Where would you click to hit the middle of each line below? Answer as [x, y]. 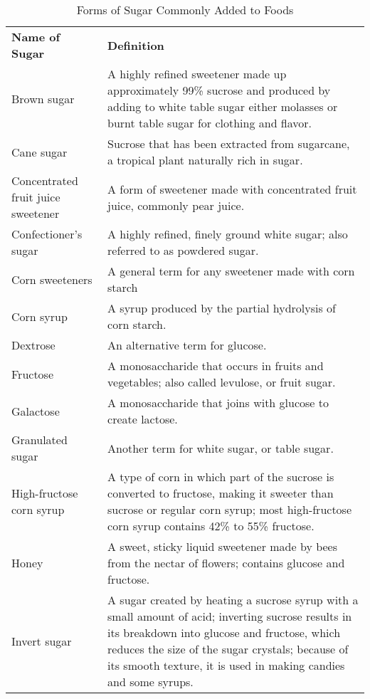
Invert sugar [42, 641]
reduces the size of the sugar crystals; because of [228, 649]
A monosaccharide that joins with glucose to [218, 403]
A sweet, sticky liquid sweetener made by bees [223, 546]
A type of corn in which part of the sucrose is [221, 477]
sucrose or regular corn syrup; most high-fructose [230, 509]
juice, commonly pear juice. [176, 205]
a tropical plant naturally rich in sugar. [205, 160]
